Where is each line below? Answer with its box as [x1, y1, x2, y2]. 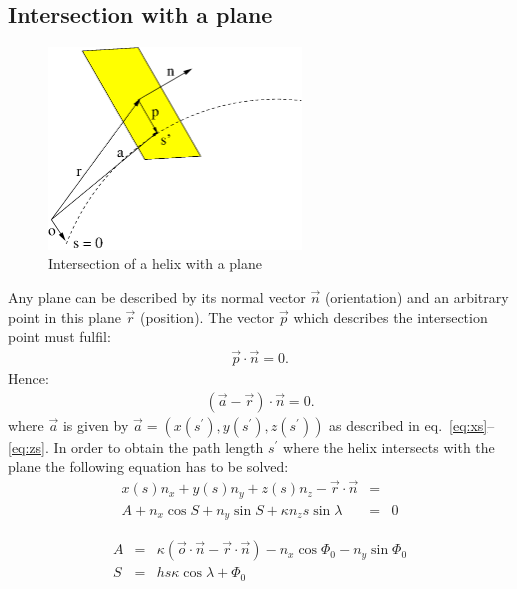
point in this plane [8, 306, 121, 327]
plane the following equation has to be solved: [8, 456, 289, 477]
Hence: [8, 368, 49, 389]
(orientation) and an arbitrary [324, 287, 509, 307]
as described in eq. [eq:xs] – [329, 414, 495, 435]
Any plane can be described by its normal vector [8, 287, 306, 307]
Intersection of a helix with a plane [48, 253, 263, 274]
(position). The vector [139, 306, 275, 327]
